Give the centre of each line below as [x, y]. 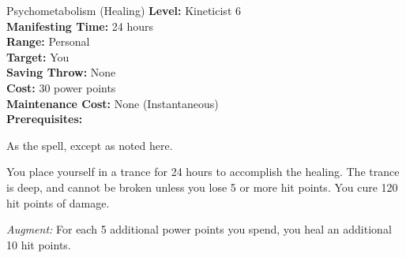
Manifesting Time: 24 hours [80, 26]
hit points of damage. [58, 202]
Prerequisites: [45, 119]
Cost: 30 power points [61, 87]
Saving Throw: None [61, 72]
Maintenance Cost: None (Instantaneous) [113, 103]
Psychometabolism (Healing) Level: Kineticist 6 [124, 10]
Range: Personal [48, 41]
